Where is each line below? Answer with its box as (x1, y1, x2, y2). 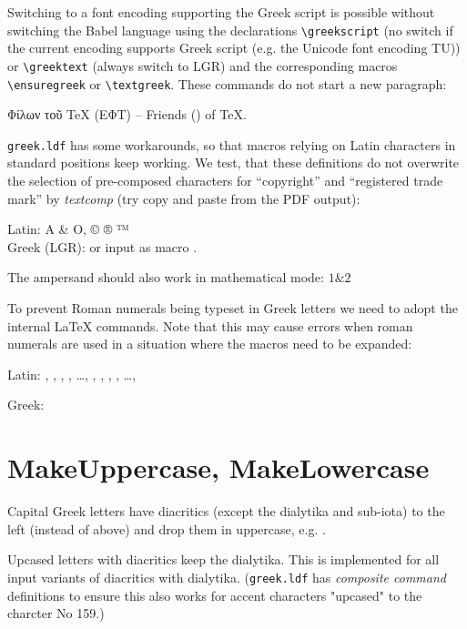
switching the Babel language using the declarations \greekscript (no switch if (7, 20, 453, 39)
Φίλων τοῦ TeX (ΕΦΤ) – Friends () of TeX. (7, 105, 247, 124)
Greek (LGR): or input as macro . (7, 237, 198, 256)
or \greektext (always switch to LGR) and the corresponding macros (7, 56, 398, 75)
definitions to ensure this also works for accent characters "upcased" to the (7, 585, 422, 604)
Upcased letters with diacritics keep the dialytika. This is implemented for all (7, 550, 440, 569)
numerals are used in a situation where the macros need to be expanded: (7, 334, 412, 353)
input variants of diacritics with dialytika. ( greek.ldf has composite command (7, 567, 446, 586)
